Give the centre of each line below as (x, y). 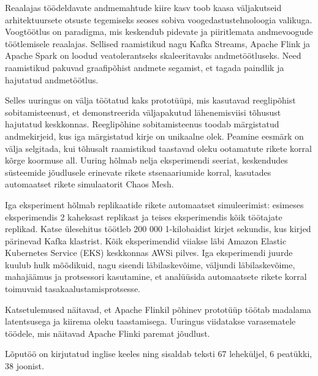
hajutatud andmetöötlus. (52, 79)
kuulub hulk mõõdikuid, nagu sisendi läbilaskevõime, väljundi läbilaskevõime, (150, 264)
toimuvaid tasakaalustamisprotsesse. (73, 289)
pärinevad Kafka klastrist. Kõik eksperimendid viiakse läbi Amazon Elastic (146, 240)
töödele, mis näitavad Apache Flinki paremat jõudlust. (108, 333)
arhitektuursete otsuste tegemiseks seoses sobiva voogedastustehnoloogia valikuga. (159, 19)
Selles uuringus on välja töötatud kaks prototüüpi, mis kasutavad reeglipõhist (150, 100)
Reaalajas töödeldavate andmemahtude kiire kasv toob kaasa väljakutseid (143, 7)
